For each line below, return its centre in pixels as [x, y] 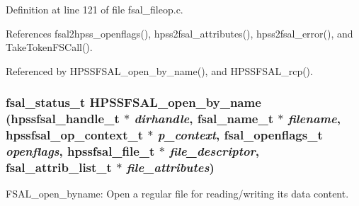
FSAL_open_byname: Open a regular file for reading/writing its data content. [177, 194]
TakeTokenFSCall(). [49, 47]
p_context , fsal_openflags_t [240, 135]
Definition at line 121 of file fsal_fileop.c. [95, 9]
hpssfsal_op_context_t [74, 135]
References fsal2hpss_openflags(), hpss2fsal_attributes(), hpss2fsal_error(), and [179, 33]
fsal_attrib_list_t [59, 167]
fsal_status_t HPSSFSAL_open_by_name [133, 102]
